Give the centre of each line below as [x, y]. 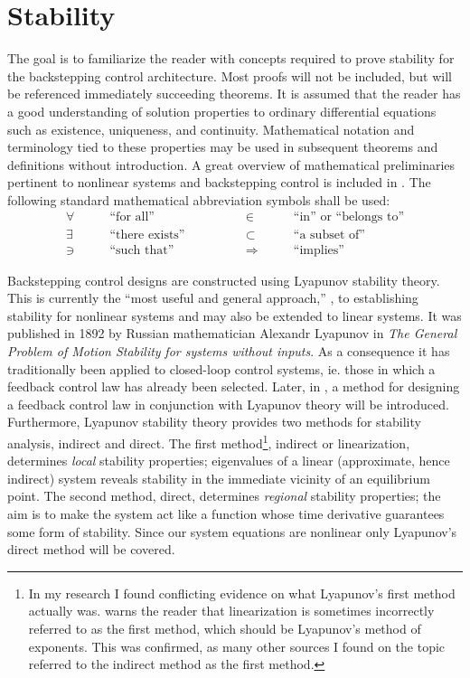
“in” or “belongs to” [349, 217]
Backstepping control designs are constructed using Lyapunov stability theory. [224, 280]
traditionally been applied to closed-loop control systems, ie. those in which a [221, 368]
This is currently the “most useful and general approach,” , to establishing [213, 298]
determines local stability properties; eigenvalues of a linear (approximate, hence [229, 461]
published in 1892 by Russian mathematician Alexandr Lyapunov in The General [232, 333]
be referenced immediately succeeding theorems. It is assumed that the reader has [234, 94]
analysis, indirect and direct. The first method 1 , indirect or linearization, [209, 441]
